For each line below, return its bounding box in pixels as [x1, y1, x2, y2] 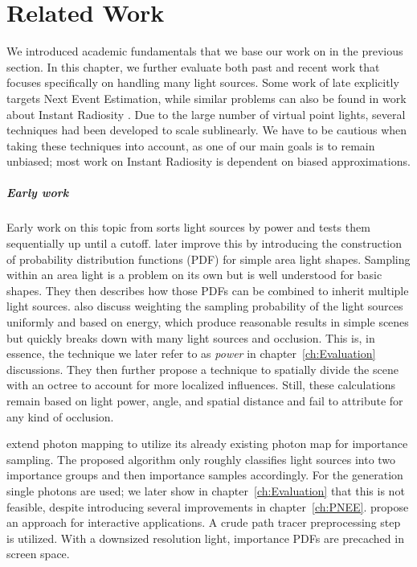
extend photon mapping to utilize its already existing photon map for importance [6, 435, 408, 452]
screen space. [6, 545, 70, 562]
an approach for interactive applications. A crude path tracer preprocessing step [6, 514, 401, 531]
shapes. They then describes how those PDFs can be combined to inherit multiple [6, 281, 409, 298]
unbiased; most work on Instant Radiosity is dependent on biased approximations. [6, 153, 411, 170]
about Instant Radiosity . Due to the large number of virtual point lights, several [6, 105, 406, 122]
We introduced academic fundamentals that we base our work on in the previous [6, 43, 403, 60]
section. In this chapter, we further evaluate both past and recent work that [6, 58, 380, 75]
